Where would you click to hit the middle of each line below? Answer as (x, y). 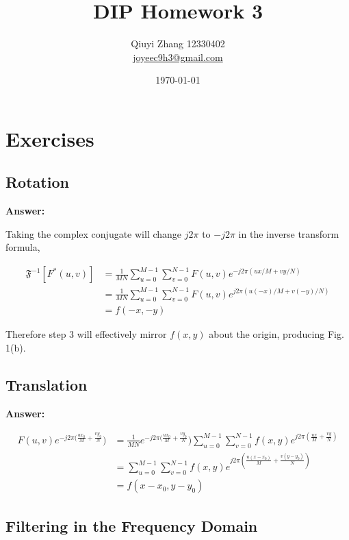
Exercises (50, 138)
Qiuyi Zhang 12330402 (178, 44)
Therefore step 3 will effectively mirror (86, 334)
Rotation (37, 182)
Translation (47, 385)
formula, (23, 247)
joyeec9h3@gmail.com (178, 57)
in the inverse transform (289, 233)
